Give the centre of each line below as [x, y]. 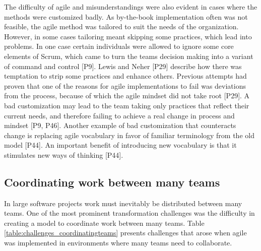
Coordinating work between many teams [112, 182]
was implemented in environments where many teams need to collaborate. [118, 243]
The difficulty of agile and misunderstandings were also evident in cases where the [131, 7]
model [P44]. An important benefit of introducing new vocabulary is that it [120, 145]
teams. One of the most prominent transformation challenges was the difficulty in [129, 213]
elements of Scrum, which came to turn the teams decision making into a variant [129, 56]
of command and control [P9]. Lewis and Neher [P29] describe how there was [123, 66]
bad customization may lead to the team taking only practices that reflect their [127, 105]
